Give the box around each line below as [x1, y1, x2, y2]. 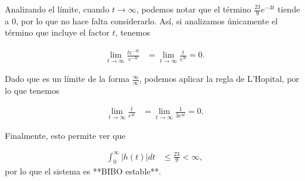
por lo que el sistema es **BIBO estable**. [5, 165, 161, 177]
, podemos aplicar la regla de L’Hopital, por [139, 72, 300, 85]
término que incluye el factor [5, 26, 110, 39]
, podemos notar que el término [136, 3, 251, 15]
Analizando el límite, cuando [5, 3, 110, 15]
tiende [278, 3, 300, 15]
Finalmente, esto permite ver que [5, 129, 126, 141]
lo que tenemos [5, 84, 60, 97]
